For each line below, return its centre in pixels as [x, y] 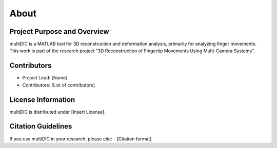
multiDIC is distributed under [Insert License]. [58, 112]
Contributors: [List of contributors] [58, 85]
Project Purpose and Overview [60, 31]
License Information [42, 100]
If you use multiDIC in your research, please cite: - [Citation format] [81, 139]
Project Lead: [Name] [45, 78]
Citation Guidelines [41, 126]
